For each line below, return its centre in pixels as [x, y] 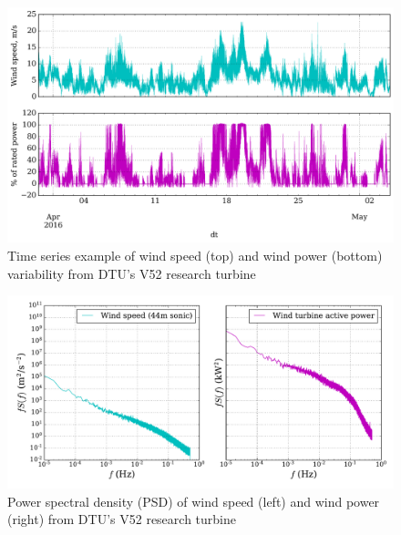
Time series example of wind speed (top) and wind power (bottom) [195, 255]
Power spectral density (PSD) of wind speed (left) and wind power [194, 501]
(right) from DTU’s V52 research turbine [122, 519]
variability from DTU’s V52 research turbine [132, 273]
